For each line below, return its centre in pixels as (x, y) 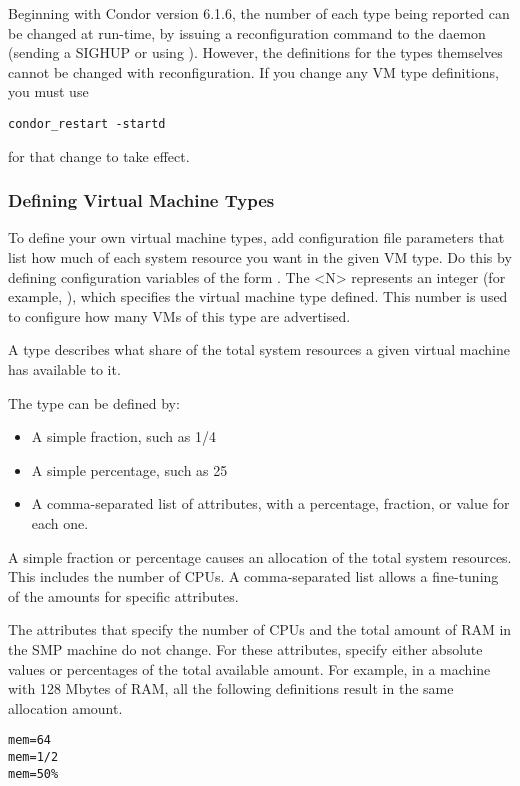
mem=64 (29, 740)
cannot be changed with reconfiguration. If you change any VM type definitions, (253, 71)
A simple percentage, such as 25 (129, 469)
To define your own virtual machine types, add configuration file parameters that (256, 237)
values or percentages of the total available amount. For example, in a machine (249, 668)
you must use (48, 91)
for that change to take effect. (99, 155)
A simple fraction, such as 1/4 (123, 436)
